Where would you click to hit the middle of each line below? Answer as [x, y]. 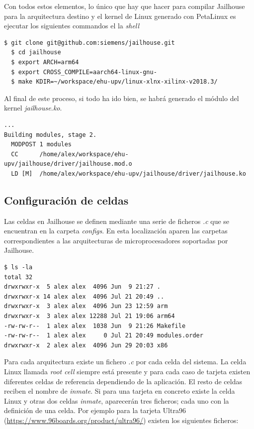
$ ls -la [18, 268]
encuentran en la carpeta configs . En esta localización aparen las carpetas [116, 231]
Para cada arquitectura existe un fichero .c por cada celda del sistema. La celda [125, 362]
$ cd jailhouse [36, 53]
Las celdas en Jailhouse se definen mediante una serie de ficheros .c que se [117, 221]
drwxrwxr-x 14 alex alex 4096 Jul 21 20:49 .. [84, 296]
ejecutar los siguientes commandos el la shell [72, 26]
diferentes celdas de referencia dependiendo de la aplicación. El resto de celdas [123, 381]
